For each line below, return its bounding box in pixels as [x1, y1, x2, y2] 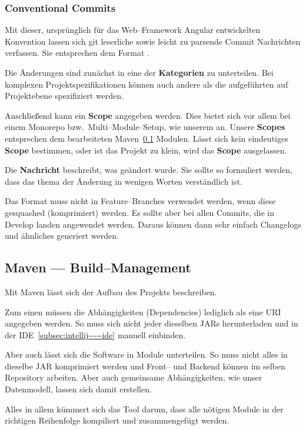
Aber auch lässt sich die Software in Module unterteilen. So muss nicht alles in [5, 348, 288, 361]
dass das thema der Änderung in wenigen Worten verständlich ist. [5, 175, 242, 187]
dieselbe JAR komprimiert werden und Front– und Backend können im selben [5, 359, 285, 372]
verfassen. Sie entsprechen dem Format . [5, 46, 149, 59]
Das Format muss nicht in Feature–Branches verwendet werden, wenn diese [5, 195, 276, 207]
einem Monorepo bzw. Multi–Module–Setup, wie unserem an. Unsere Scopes [5, 121, 285, 133]
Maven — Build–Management [5, 258, 191, 276]
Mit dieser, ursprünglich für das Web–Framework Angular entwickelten [5, 24, 261, 36]
